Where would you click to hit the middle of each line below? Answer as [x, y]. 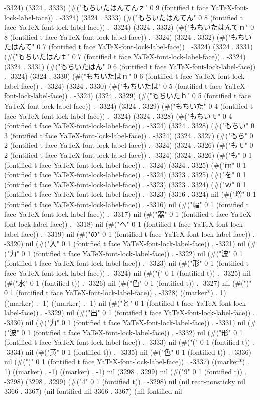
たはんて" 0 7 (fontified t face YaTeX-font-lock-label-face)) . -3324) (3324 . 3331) [129, 46]
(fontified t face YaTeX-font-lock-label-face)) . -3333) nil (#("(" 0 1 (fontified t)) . [129, 342]
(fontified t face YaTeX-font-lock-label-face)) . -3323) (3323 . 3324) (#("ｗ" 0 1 [125, 184]
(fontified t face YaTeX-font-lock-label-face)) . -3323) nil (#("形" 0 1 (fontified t [127, 263]
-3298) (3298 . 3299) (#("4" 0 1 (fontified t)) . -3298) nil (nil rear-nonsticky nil [125, 381]
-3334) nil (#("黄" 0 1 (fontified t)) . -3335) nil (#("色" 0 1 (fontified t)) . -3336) [128, 352]
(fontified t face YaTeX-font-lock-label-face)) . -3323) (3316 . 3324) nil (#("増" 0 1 [130, 194]
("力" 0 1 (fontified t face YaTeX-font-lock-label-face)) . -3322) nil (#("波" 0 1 [123, 253]
